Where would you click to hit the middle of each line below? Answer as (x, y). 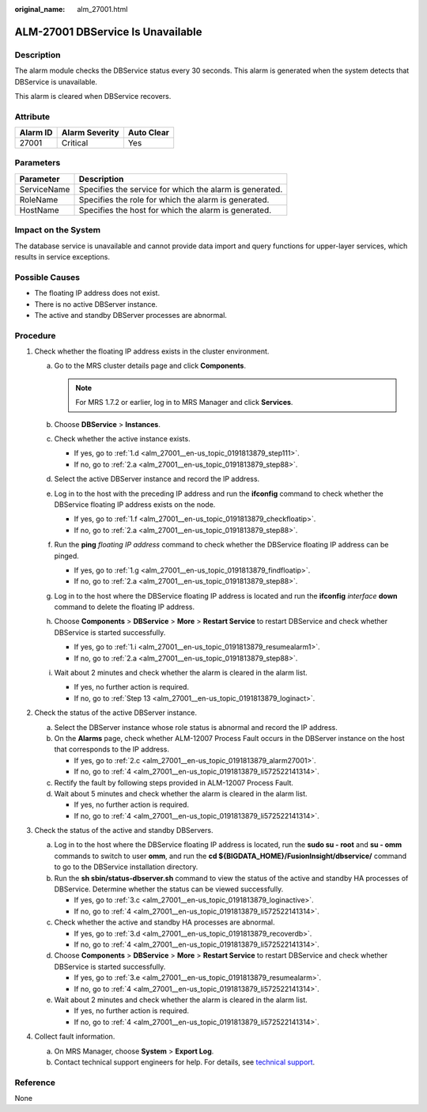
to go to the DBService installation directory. (126, 867)
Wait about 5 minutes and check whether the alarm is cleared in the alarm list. (181, 793)
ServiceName (45, 189)
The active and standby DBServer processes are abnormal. (130, 315)
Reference (35, 1082)
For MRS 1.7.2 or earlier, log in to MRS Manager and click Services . (184, 403)
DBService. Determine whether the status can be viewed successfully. (169, 889)
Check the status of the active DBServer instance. (116, 713)
